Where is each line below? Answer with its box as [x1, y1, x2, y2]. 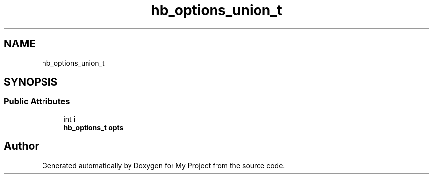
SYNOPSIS [4, 76, 58, 89]
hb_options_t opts [63, 123, 124, 132]
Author [4, 140, 39, 153]
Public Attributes [4, 96, 70, 107]
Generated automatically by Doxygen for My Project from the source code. [42, 161, 285, 170]
